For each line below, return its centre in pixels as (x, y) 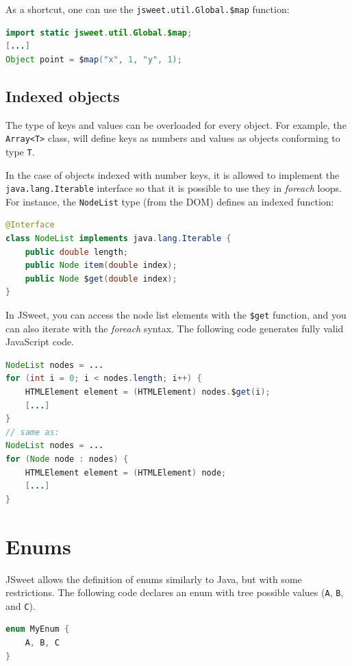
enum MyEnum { (38, 629)
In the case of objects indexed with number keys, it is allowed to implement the (173, 174)
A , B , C (42, 643)
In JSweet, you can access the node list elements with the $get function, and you (176, 315)
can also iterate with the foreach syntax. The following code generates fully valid (175, 328)
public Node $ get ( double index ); (101, 279)
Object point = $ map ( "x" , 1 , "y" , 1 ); (94, 59)
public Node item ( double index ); (101, 266)
